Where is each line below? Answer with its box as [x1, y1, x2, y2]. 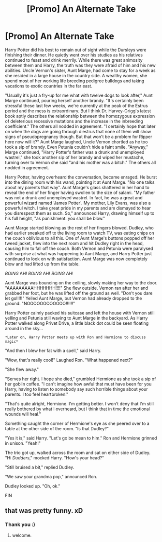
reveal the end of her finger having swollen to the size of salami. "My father [5, 190, 155, 195]
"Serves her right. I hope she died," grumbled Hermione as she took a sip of [5, 376, 156, 382]
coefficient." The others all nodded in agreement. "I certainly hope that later [5, 123, 156, 129]
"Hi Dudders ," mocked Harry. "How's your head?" [5, 455, 104, 460]
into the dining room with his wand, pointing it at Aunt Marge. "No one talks [5, 179, 155, 185]
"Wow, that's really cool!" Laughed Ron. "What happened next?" [5, 357, 133, 363]
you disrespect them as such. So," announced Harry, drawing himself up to [5, 210, 155, 216]
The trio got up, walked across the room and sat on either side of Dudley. [5, 450, 151, 455]
